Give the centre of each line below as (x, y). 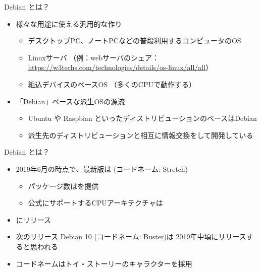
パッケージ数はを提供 (63, 186)
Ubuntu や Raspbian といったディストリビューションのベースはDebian (142, 118)
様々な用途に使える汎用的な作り (69, 23)
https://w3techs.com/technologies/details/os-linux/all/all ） (120, 67)
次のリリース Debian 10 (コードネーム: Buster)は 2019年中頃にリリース (131, 236)
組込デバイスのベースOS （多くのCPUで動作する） (112, 84)
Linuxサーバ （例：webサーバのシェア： (93, 57)
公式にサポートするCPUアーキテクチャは (95, 203)
